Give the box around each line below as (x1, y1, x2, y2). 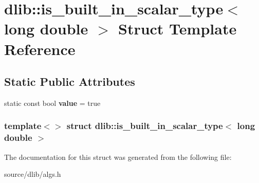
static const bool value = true (4, 97, 101, 108)
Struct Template (118, 18, 237, 39)
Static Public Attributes (4, 74, 135, 89)
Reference (4, 38, 76, 59)
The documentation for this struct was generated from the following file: (4, 151, 232, 162)
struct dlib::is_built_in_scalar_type (66, 119, 223, 132)
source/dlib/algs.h (4, 169, 61, 179)
